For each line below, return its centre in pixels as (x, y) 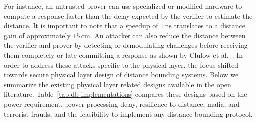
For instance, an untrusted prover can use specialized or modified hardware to (123, 6)
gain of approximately (37, 35)
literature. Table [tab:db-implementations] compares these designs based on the (126, 94)
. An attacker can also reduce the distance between (168, 35)
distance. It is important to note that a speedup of (81, 26)
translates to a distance (210, 26)
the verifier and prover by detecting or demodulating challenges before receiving (126, 45)
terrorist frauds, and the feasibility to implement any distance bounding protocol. (128, 113)
